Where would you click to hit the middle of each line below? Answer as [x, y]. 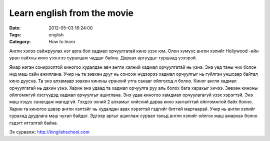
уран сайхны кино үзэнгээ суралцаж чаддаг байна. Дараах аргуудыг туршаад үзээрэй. [103, 58]
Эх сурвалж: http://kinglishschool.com [49, 132]
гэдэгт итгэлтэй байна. [34, 123]
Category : [20, 42]
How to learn [62, 42]
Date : [15, 28]
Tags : [15, 34]
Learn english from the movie [71, 13]
